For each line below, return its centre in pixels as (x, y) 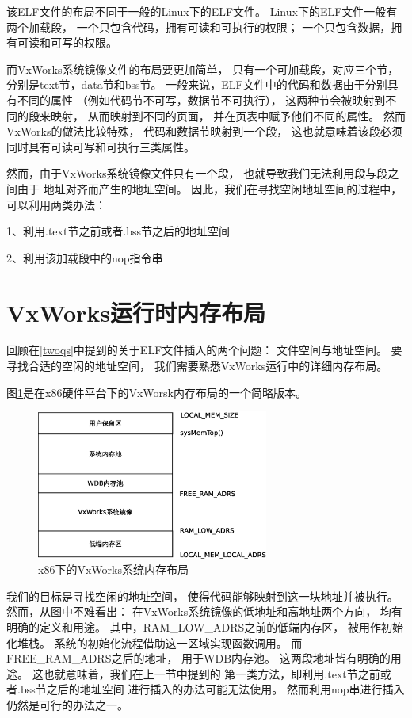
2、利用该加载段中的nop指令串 (85, 257)
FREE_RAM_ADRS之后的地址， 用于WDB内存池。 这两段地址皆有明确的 (198, 658)
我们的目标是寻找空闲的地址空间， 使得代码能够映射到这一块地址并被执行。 (202, 596)
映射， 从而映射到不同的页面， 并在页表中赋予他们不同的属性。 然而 (228, 115)
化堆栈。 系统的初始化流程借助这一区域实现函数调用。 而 (154, 642)
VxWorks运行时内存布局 (136, 312)
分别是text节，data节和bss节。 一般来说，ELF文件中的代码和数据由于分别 (197, 84)
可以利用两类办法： (56, 204)
